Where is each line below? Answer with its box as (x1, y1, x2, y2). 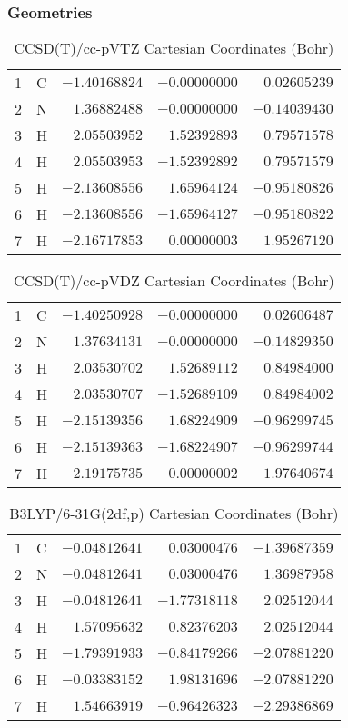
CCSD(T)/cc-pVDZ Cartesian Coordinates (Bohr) (14, 270, 334, 292)
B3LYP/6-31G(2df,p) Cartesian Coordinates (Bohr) (9, 503, 339, 524)
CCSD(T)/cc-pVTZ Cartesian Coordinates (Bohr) (14, 37, 334, 59)
